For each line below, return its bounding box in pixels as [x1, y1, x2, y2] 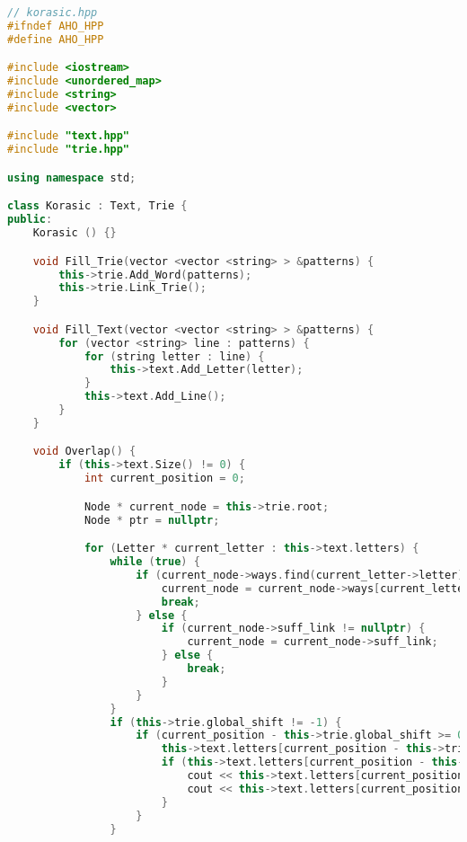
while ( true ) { [110, 555, 200, 569]
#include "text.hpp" [7, 129, 130, 143]
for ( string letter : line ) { [84, 350, 265, 363]
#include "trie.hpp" [7, 143, 130, 156]
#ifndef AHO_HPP [7, 19, 104, 32]
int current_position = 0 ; [84, 472, 245, 485]
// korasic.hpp [7, 6, 98, 19]
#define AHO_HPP [7, 32, 104, 46]
